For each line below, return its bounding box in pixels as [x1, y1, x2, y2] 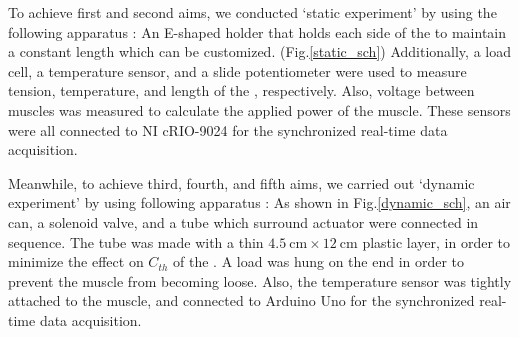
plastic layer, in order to [362, 231, 510, 252]
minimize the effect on [8, 251, 144, 272]
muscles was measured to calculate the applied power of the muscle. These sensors [8, 99, 511, 120]
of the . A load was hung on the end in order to [173, 251, 465, 272]
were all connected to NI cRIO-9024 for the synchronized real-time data [8, 119, 448, 140]
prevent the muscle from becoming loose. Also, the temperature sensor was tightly [8, 270, 512, 291]
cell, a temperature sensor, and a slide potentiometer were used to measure [8, 60, 467, 81]
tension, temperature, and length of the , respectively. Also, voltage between [8, 80, 475, 101]
